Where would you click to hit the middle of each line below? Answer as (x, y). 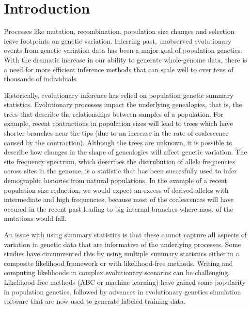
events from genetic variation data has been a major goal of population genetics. (123, 50)
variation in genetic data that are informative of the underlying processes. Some (123, 244)
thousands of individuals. (41, 79)
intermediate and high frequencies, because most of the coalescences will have (119, 199)
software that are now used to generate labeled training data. (95, 301)
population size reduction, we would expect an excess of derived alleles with (116, 190)
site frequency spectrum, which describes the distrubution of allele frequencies (120, 161)
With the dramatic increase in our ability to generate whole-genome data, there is (125, 59)
